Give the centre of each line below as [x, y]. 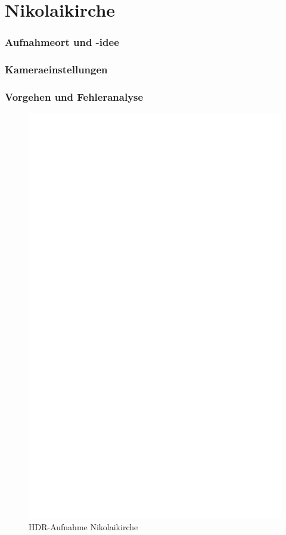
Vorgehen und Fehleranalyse [74, 96]
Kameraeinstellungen [56, 69]
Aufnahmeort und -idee [62, 42]
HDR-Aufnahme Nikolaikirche [83, 527]
